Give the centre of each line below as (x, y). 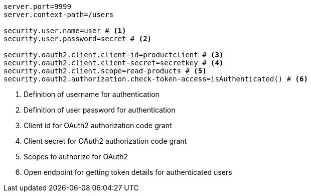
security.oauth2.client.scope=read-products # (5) (105, 71)
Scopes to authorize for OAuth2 (76, 157)
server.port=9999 (37, 7)
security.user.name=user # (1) (65, 31)
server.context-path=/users (59, 15)
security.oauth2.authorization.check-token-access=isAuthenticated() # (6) (156, 79)
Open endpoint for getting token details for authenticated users (128, 172)
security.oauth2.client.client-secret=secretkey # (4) (114, 63)
